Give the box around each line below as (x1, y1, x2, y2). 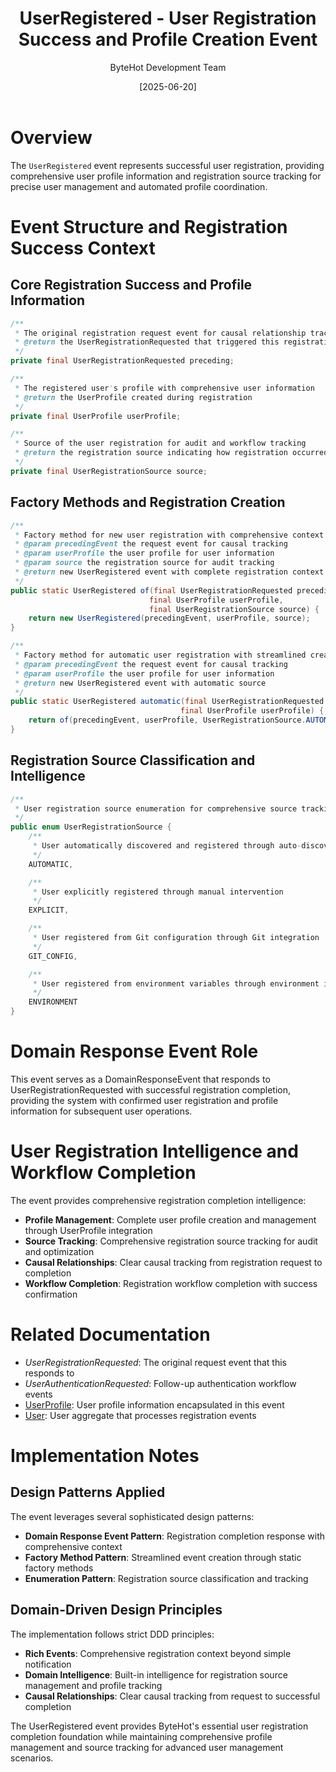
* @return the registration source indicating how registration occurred (14, 448, 329, 458)
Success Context (10, 237, 156, 259)
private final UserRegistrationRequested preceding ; (10, 356, 235, 366)
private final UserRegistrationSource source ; (10, 466, 208, 476)
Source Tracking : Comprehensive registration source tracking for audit (24, 1235, 318, 1247)
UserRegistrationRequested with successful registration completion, (10, 1084, 291, 1096)
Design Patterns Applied (10, 1484, 166, 1501)
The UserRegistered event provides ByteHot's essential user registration (10, 1720, 309, 1732)
